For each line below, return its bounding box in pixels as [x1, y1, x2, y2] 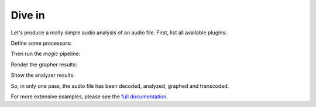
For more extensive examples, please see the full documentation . [11, 93, 168, 100]
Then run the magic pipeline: [11, 50, 81, 58]
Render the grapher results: [11, 61, 77, 68]
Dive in [11, 9, 45, 22]
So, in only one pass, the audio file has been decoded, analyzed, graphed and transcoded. [11, 82, 229, 90]
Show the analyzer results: [11, 72, 75, 79]
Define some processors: [11, 40, 72, 47]
